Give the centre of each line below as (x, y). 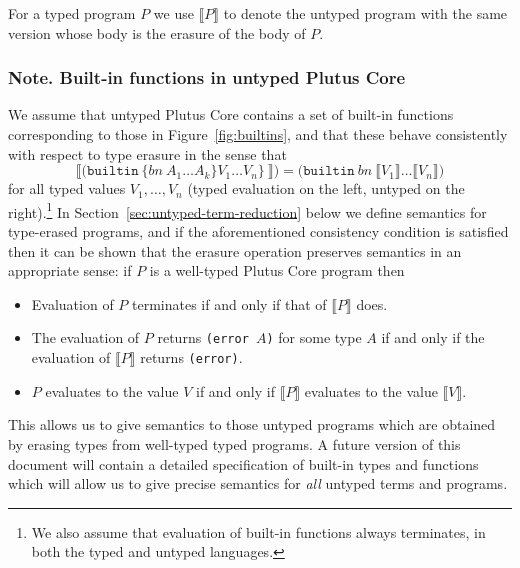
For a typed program (72, 13)
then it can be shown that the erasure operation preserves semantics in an (235, 250)
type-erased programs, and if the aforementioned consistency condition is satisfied (258, 231)
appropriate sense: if (70, 270)
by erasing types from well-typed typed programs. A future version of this (234, 443)
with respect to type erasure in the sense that (147, 153)
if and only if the (433, 337)
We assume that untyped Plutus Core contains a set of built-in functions (231, 114)
